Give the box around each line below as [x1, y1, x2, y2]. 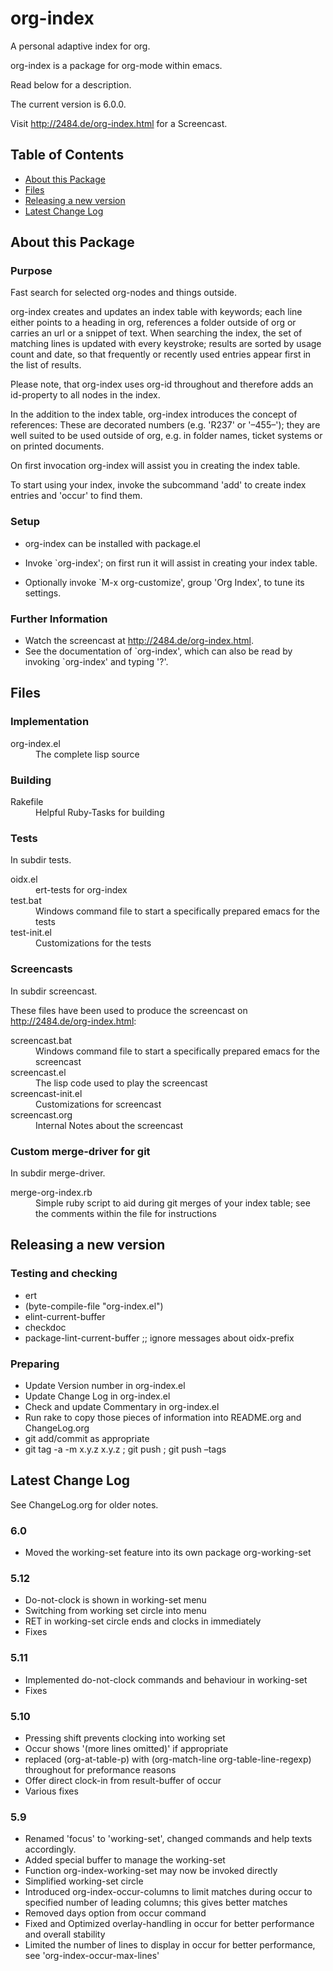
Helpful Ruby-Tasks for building [35, 807, 165, 819]
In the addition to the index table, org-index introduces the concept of [10, 408, 298, 421]
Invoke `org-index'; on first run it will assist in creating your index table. [24, 557, 318, 569]
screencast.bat [10, 1034, 73, 1046]
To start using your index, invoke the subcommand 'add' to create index [10, 479, 307, 491]
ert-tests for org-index [35, 884, 128, 896]
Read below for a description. [10, 78, 132, 91]
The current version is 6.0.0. [10, 98, 127, 110]
